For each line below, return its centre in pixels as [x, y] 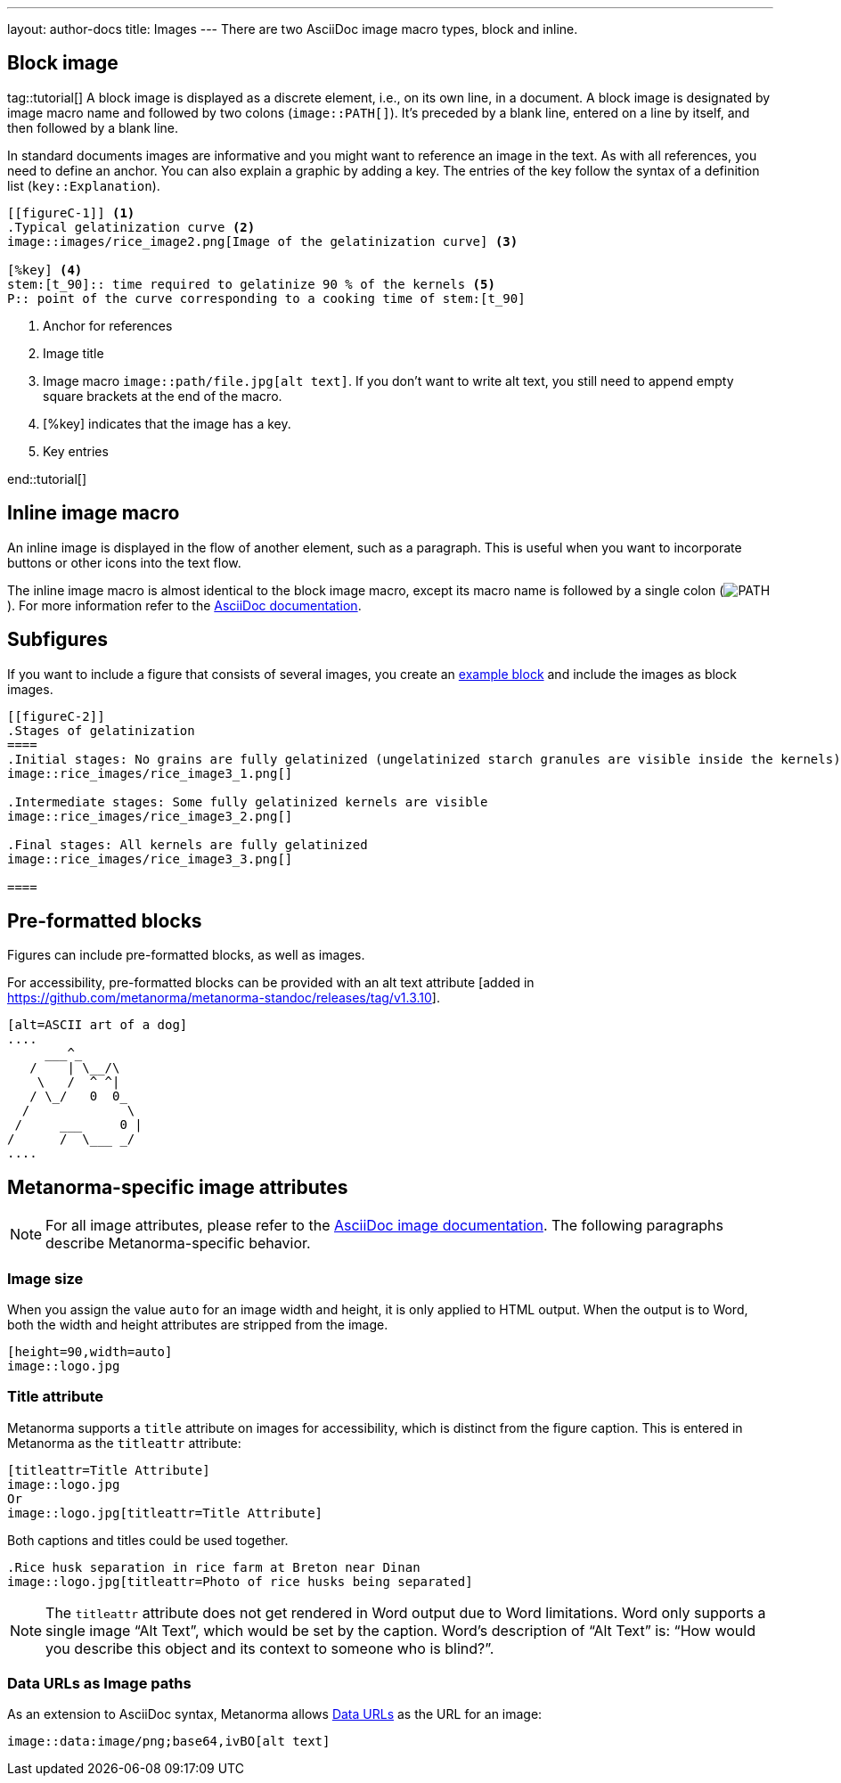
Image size [45, 1278]
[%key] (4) [45, 270]
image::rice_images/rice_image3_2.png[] [150, 816]
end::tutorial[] [47, 478]
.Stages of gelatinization [101, 730]
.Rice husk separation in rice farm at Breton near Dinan [214, 1567]
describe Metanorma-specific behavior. [178, 1243]
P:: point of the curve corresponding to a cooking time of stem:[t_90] [266, 298]
